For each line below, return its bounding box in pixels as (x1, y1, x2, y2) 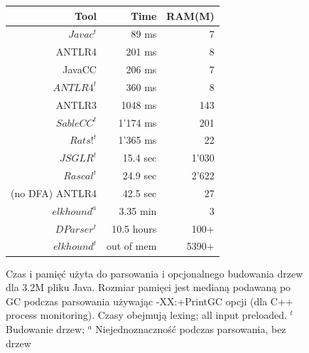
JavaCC (63, 62, 97, 77)
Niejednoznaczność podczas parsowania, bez (95, 321, 286, 336)
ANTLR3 (55, 97, 97, 112)
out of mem (106, 238, 157, 253)
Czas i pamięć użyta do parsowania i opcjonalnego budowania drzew (6, 265, 303, 280)
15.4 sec (122, 150, 157, 165)
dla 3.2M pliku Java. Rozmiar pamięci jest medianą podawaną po (6, 280, 291, 295)
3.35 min (119, 203, 157, 218)
